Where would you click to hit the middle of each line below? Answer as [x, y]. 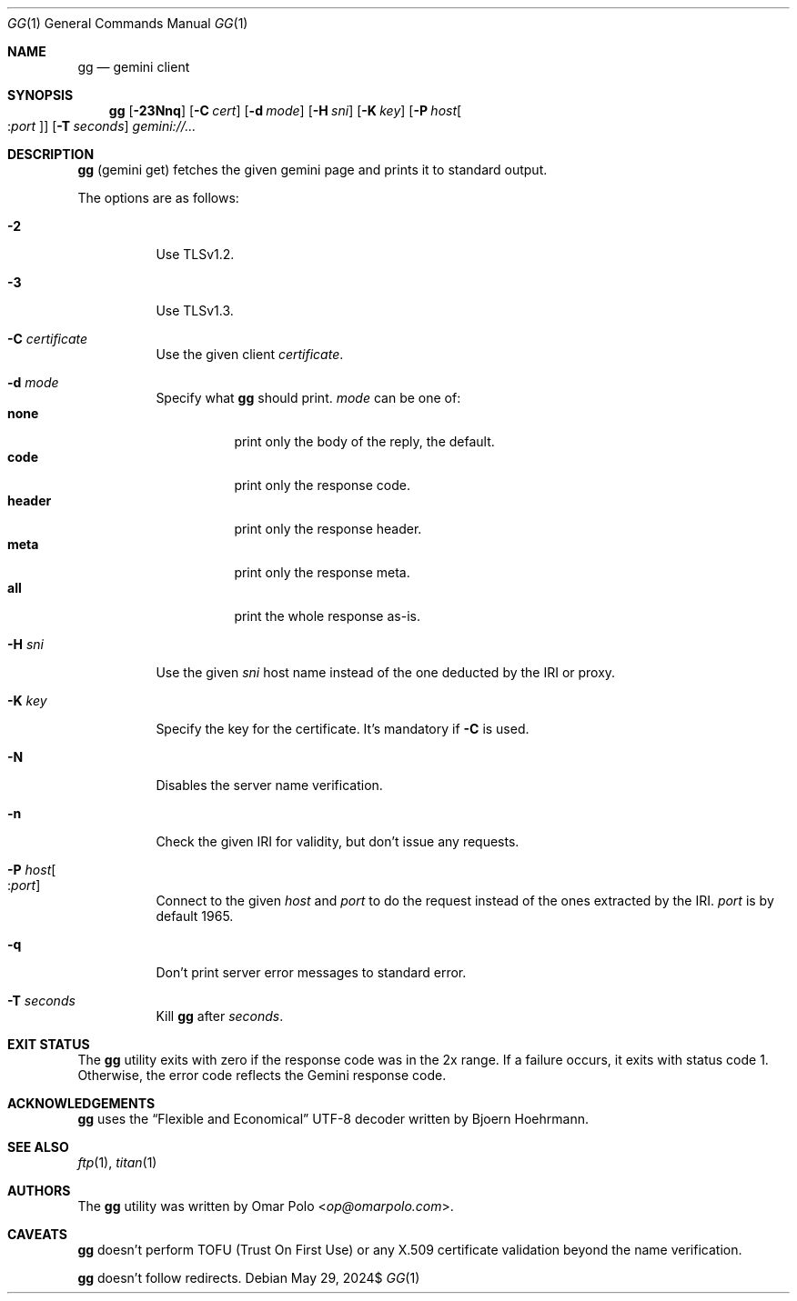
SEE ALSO [38, 1147]
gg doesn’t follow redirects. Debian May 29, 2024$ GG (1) [249, 1278]
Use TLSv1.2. [195, 254]
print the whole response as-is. [327, 616]
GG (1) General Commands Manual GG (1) [128, 23]
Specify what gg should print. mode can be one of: [308, 398]
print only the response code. [322, 485]
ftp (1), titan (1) [117, 1162]
